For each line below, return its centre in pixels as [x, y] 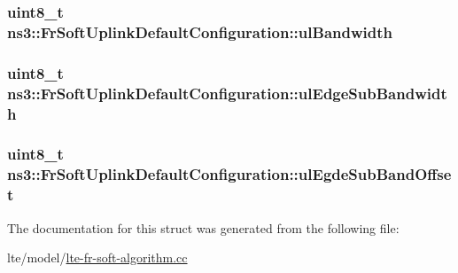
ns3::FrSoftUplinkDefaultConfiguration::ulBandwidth [200, 31]
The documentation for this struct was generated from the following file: [203, 227]
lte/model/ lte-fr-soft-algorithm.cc [97, 257]
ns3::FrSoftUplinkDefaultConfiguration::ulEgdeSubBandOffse [229, 174]
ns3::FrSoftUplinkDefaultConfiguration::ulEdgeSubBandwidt [227, 93]
